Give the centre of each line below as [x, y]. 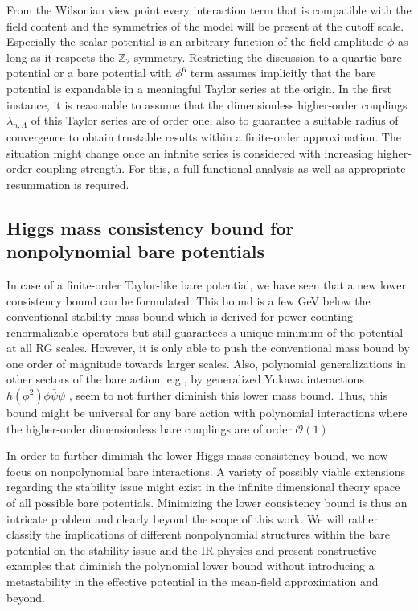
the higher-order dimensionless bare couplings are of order [149, 428]
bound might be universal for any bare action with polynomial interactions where [207, 413]
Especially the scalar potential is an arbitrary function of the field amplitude [195, 41]
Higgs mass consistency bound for [150, 227]
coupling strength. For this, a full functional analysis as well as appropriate [221, 168]
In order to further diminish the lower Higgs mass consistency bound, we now [197, 455]
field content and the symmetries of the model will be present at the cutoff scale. [205, 25]
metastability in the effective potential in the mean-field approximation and [193, 582]
